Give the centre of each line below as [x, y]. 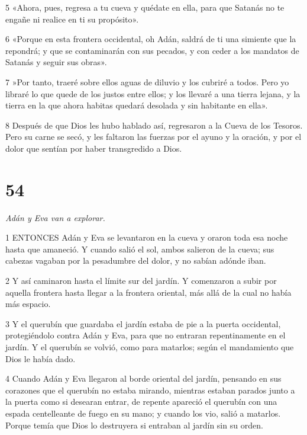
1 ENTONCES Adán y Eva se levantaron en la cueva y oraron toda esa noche [147, 237]
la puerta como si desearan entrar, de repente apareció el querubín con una [141, 402]
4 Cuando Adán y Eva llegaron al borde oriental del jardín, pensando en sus [143, 378]
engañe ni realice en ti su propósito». [72, 19]
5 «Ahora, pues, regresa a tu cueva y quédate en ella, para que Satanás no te [145, 7]
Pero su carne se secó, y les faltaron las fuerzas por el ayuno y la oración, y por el [153, 137]
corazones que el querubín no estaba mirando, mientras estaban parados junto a [150, 390]
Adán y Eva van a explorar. [55, 217]
